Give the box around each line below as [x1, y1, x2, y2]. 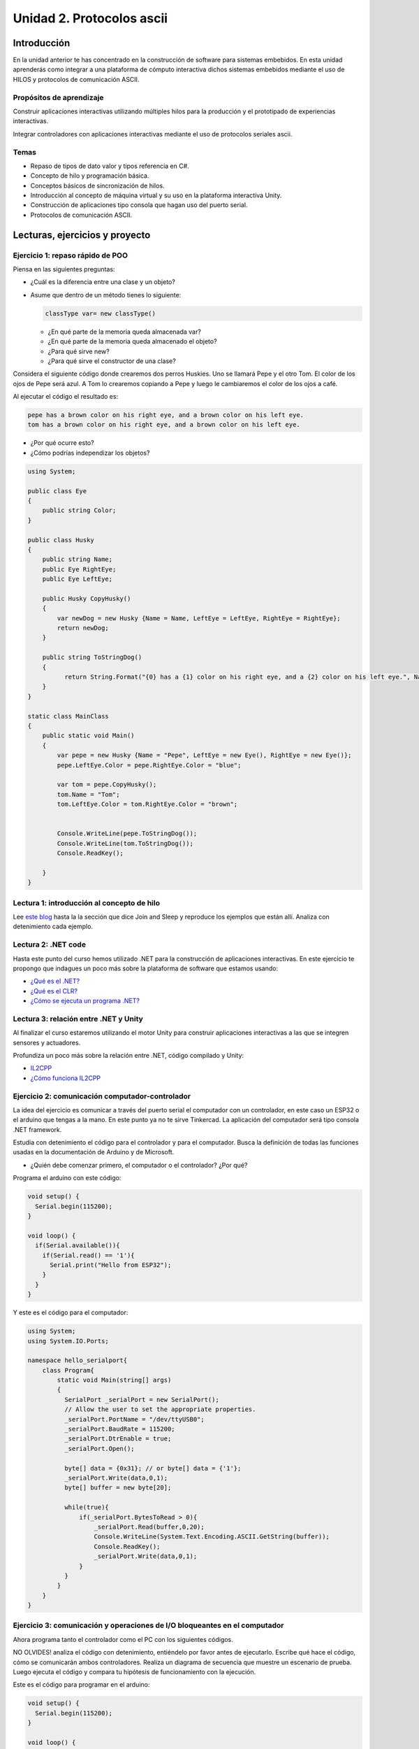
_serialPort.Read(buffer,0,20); [94, 1522, 205, 1531]
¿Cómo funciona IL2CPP [30, 1074, 101, 1082]
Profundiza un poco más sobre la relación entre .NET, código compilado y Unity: [13, 1051, 244, 1059]
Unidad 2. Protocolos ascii [13, 10, 168, 26]
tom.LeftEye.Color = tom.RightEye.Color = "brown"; [57, 800, 238, 808]
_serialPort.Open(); [64, 1445, 135, 1452]
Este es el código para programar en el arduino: [13, 1680, 150, 1689]
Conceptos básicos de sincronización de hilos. [30, 181, 165, 190]
